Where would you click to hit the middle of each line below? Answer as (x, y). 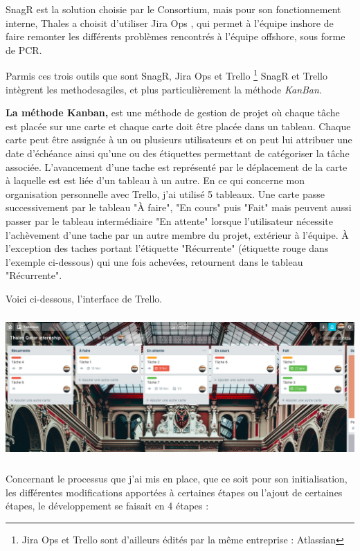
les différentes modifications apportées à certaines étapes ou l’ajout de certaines (174, 492)
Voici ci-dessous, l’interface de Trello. (84, 298)
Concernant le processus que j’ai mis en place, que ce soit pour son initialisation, (177, 478)
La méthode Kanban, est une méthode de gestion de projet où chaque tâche (173, 112)
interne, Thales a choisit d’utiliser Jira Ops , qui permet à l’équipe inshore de (170, 22)
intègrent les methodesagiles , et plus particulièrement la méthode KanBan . (164, 89)
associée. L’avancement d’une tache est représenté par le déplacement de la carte (177, 166)
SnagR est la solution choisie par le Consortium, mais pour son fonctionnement (173, 9)
